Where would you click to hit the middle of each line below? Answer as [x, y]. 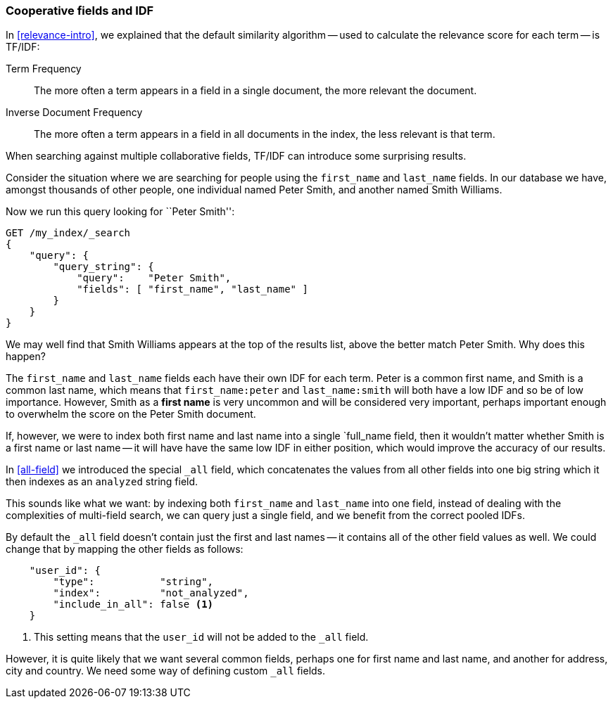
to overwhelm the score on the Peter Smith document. [131, 414]
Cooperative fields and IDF [80, 11]
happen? [26, 357]
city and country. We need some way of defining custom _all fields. [166, 671]
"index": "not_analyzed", [151, 593]
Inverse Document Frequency [74, 113]
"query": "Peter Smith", [154, 278]
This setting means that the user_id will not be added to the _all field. [201, 637]
